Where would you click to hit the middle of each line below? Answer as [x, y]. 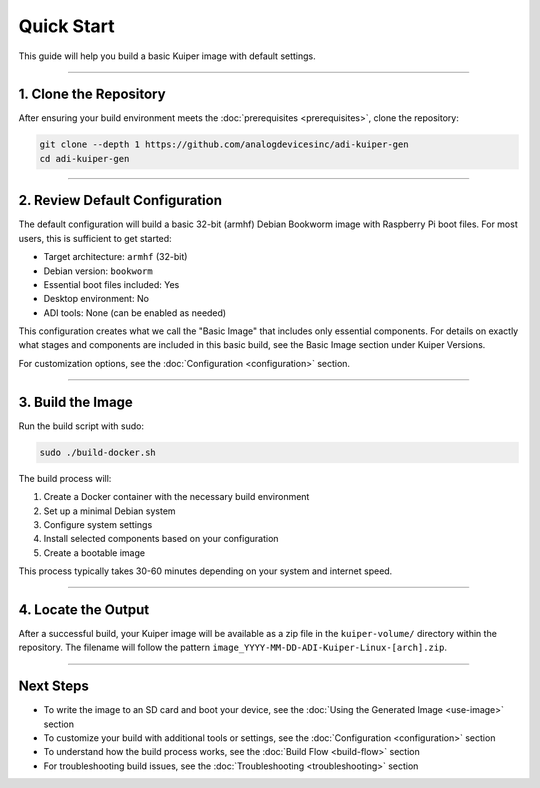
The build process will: [65, 478]
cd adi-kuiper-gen [84, 158]
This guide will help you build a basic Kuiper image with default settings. [167, 56]
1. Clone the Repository [92, 94]
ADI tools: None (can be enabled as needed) [135, 312]
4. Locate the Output [84, 609]
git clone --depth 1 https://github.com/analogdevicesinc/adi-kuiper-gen [224, 144]
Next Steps [53, 686]
